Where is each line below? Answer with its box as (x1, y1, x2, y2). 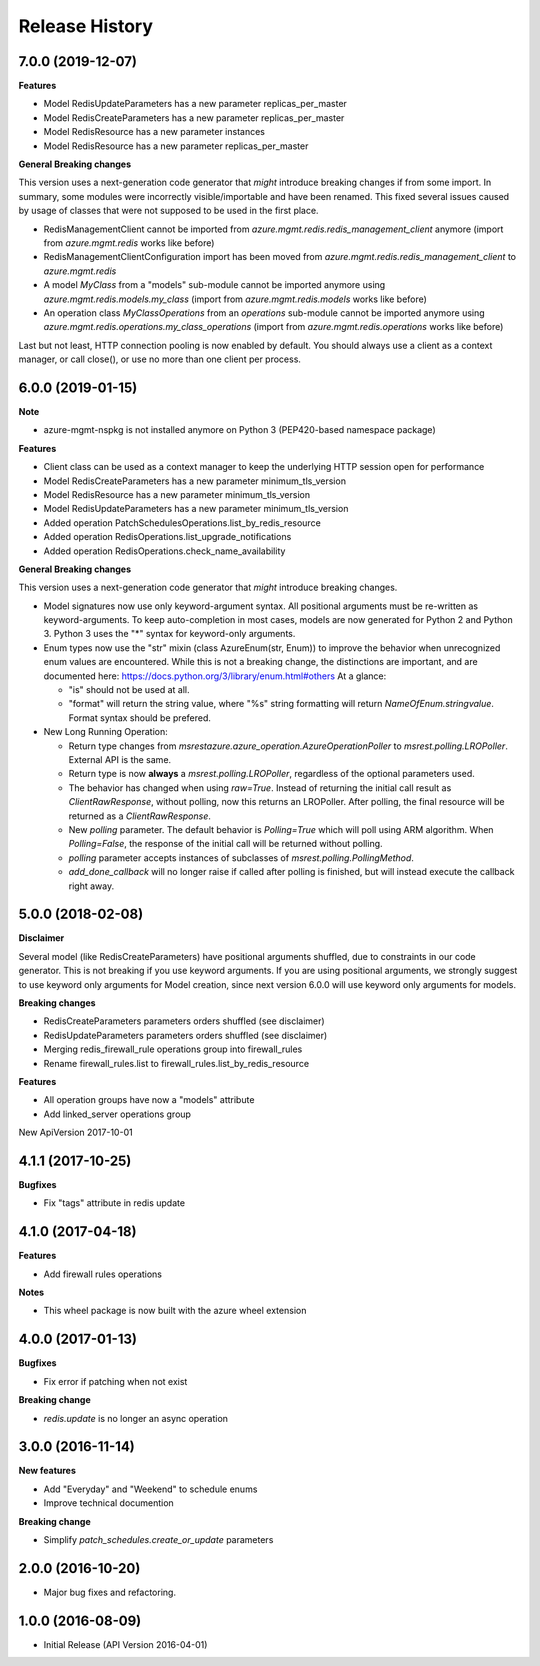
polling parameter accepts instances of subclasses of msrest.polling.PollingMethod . (68, 851, 415, 864)
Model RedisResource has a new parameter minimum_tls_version (43, 488, 310, 500)
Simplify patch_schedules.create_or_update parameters (43, 1534, 274, 1546)
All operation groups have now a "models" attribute (43, 1094, 255, 1106)
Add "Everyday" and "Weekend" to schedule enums (43, 1483, 258, 1495)
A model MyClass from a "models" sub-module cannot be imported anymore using (43, 279, 386, 291)
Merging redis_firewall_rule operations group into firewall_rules (43, 1043, 303, 1055)
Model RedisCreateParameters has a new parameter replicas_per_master (43, 111, 345, 124)
